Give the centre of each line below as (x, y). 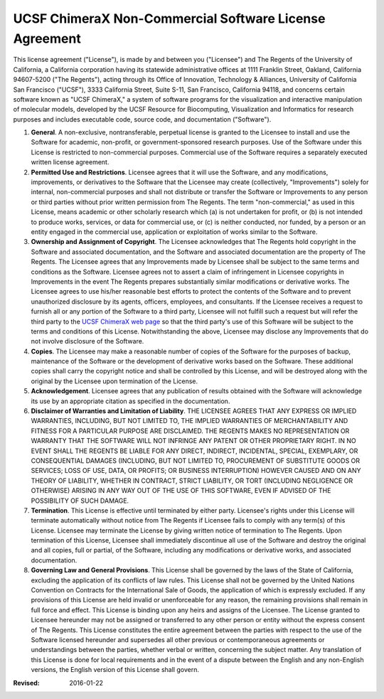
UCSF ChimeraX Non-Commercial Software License (169, 18)
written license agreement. (70, 162)
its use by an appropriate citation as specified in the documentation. (130, 401)
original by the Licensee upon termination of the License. (114, 381)
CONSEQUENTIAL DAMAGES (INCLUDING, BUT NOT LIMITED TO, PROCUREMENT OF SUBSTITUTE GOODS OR (196, 460)
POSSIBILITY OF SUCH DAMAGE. (80, 501)
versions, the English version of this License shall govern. (115, 670)
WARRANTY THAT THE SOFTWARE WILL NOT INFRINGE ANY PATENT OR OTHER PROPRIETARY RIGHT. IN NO (193, 441)
